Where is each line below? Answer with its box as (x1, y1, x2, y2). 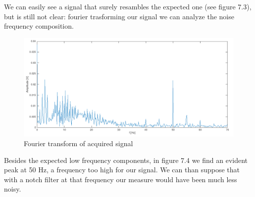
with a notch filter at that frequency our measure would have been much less (4, 174, 237, 184)
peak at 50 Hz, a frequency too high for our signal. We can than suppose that (4, 164, 240, 175)
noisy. (4, 184, 21, 194)
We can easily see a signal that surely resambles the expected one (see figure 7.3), (4, 1, 252, 11)
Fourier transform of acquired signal (24, 138, 133, 148)
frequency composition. (4, 21, 74, 31)
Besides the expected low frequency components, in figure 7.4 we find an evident (4, 155, 248, 165)
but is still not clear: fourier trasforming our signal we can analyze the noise (4, 11, 234, 21)
